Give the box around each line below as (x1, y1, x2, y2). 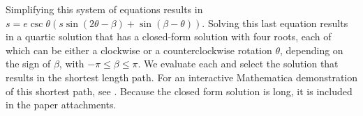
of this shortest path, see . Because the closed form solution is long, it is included (6, 83, 353, 98)
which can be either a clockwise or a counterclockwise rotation (6, 42, 272, 57)
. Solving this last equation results (202, 15, 348, 30)
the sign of (6, 56, 51, 71)
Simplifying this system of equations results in (6, 2, 203, 16)
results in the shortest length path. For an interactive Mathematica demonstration (6, 69, 358, 84)
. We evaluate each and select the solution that (138, 56, 339, 71)
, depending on (280, 42, 343, 57)
